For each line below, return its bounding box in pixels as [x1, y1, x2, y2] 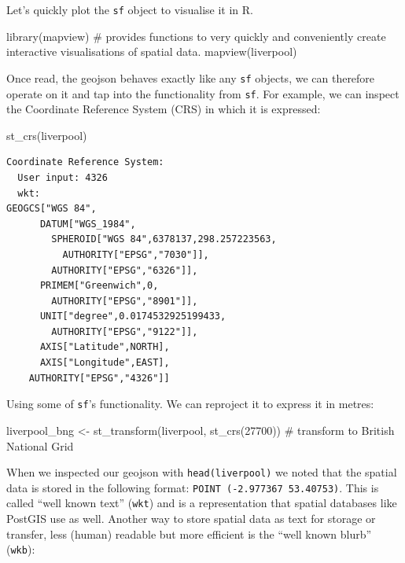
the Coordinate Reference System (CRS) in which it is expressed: [6, 101, 321, 117]
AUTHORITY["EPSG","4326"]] [28, 372, 170, 384]
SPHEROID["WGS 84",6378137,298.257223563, [51, 234, 277, 245]
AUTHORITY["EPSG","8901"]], [51, 295, 198, 307]
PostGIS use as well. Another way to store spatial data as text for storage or [6, 510, 376, 527]
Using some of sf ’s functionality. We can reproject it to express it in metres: [6, 396, 374, 412]
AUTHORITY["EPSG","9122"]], [51, 326, 198, 337]
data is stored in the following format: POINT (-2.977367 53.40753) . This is [6, 479, 379, 495]
